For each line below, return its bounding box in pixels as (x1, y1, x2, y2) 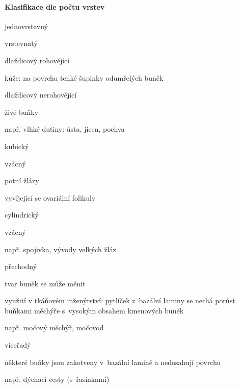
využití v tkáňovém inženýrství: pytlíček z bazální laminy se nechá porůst (5, 295, 235, 306)
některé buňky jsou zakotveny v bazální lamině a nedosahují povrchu (5, 356, 221, 367)
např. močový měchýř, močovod (5, 322, 104, 333)
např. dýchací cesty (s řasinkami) (5, 374, 110, 384)
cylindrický (5, 209, 39, 220)
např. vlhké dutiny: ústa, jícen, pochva (5, 124, 125, 134)
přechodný (5, 261, 37, 272)
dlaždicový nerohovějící (5, 89, 77, 100)
